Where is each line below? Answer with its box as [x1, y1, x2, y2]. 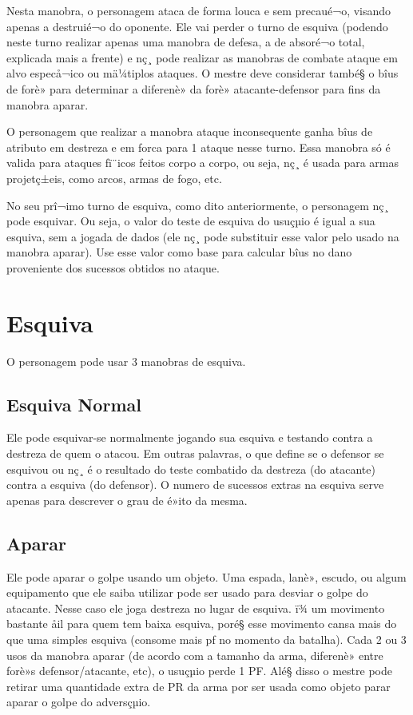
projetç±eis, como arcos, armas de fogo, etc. [6, 169, 222, 186]
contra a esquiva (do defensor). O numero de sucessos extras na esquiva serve [6, 476, 384, 493]
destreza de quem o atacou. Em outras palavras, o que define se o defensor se [6, 445, 384, 462]
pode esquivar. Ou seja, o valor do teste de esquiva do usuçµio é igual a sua [6, 213, 375, 229]
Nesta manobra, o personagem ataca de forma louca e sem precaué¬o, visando [6, 2, 391, 18]
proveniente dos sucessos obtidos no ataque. [6, 259, 220, 276]
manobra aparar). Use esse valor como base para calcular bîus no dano [6, 244, 352, 260]
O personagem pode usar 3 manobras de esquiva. [6, 352, 246, 369]
